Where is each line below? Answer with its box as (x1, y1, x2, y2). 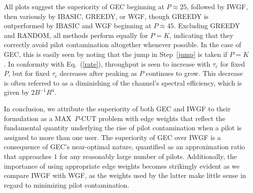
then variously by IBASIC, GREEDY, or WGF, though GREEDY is (4, 11, 209, 21)
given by (4, 87, 29, 97)
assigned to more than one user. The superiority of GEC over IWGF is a (4, 132, 221, 142)
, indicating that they (169, 30, 234, 40)
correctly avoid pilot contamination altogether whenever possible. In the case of (4, 39, 241, 50)
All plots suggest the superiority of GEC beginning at (4, 1, 164, 11)
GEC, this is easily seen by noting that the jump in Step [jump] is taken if (4, 49, 228, 59)
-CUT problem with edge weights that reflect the (79, 113, 226, 123)
